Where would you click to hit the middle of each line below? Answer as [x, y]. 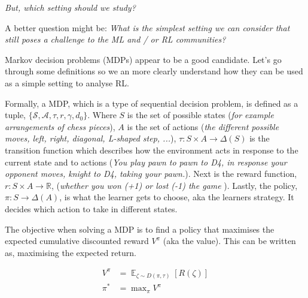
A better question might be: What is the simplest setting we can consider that [147, 27]
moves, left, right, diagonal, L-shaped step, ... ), [91, 138]
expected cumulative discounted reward [77, 241]
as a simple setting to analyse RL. [67, 82]
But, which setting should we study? [70, 7]
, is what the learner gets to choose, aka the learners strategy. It [177, 197]
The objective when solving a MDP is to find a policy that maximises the [140, 229]
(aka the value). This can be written [229, 241]
